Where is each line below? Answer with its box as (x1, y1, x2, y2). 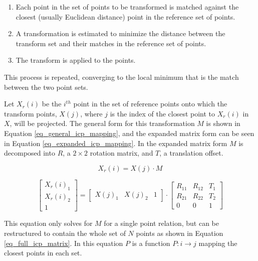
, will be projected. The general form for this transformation (10, 118, 195, 128)
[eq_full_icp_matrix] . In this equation (4, 237, 123, 248)
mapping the (198, 237, 237, 248)
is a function (132, 237, 170, 248)
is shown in (206, 118, 240, 128)
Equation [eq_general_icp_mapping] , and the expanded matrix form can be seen (4, 127, 254, 138)
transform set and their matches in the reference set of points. (16, 38, 206, 48)
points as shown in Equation (136, 228, 223, 238)
